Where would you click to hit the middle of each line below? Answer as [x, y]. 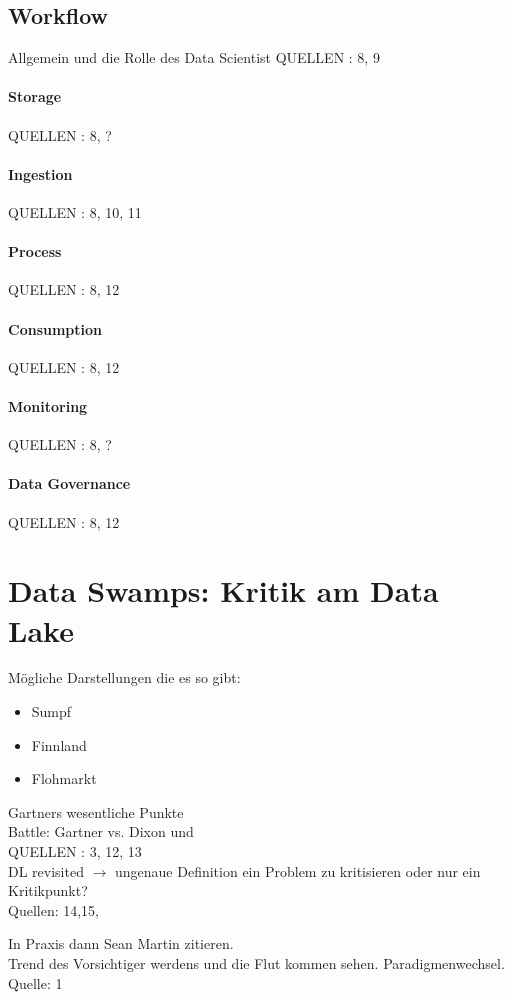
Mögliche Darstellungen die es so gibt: [124, 677]
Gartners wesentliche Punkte [96, 811]
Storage [35, 96]
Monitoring [48, 405]
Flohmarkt [64, 778]
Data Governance [69, 483]
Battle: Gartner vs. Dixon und [101, 831]
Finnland [59, 744]
